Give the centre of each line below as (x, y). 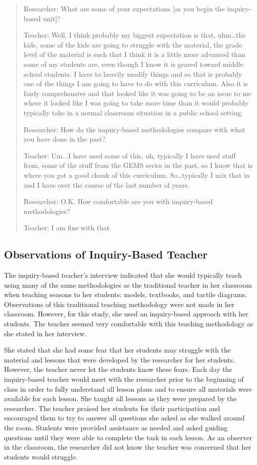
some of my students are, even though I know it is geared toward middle (133, 64)
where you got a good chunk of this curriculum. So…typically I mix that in (137, 175)
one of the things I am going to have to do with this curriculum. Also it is (136, 83)
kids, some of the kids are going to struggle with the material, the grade (133, 44)
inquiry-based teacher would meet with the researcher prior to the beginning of (124, 379)
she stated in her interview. (45, 333)
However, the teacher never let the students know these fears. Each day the (118, 369)
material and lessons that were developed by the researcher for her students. (120, 359)
